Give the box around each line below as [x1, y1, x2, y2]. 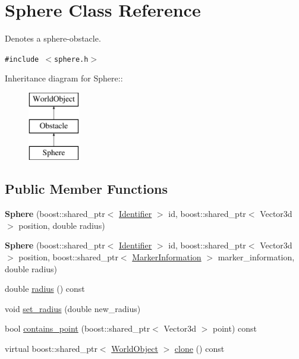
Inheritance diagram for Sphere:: [5, 72, 123, 84]
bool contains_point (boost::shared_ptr [5, 322, 150, 335]
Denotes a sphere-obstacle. [5, 32, 101, 45]
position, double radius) [18, 219, 105, 231]
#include [5, 55, 39, 64]
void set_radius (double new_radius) [5, 302, 141, 314]
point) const [213, 322, 257, 335]
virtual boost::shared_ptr [5, 342, 97, 354]
